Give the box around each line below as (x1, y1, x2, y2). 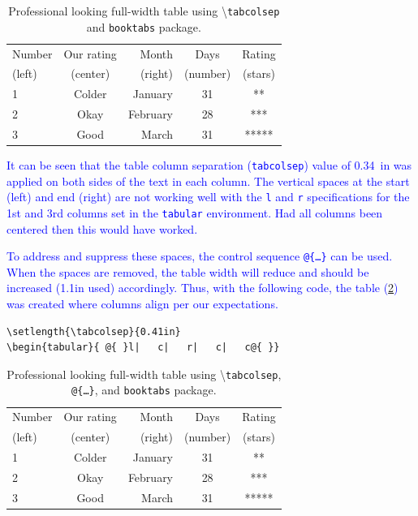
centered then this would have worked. (6, 220, 198, 237)
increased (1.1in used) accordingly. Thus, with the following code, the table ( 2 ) (6, 279, 399, 296)
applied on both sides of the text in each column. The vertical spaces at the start (6, 172, 410, 189)
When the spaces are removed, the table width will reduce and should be (6, 263, 369, 280)
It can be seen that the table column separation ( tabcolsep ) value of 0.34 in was (6, 157, 412, 174)
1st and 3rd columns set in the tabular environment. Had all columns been (6, 204, 383, 221)
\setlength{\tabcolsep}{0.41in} (6, 325, 181, 338)
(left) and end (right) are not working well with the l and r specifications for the (6, 188, 410, 205)
